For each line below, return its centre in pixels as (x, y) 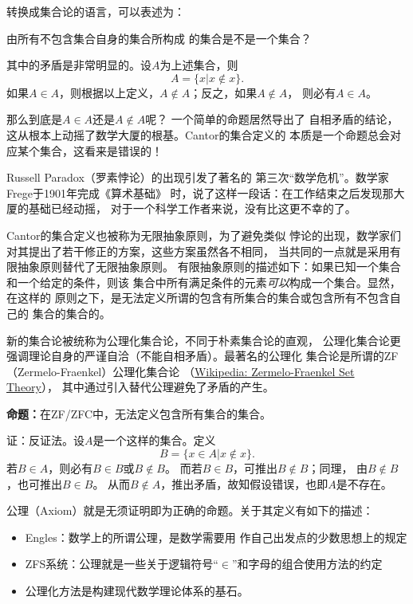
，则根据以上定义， (110, 92)
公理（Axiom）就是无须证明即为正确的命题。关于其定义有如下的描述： (190, 510)
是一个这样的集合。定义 (154, 440)
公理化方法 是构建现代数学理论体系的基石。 (137, 591)
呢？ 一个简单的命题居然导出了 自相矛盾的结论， (272, 119)
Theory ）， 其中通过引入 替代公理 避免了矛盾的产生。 (140, 387)
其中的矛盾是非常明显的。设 (79, 65)
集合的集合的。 (71, 313)
